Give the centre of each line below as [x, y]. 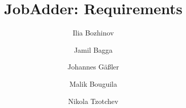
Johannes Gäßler [93, 67]
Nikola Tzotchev [93, 101]
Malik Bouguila [93, 83]
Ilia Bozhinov [93, 33]
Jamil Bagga [93, 49]
